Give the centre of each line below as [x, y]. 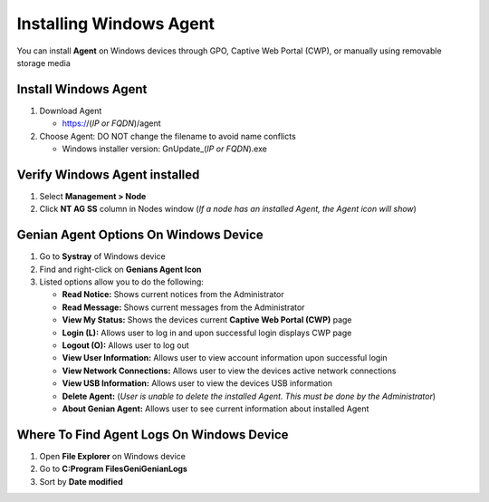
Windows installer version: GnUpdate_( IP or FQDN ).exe [164, 149]
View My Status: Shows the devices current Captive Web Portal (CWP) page [207, 320]
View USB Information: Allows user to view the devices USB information [197, 383]
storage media [44, 63]
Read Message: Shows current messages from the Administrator [183, 307]
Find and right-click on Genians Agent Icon [120, 269]
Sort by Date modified [81, 481]
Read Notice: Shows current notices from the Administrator [173, 294]
